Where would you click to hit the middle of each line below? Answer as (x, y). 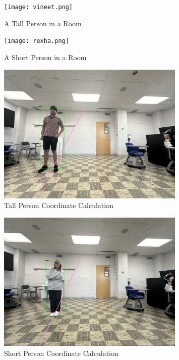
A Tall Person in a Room (43, 23)
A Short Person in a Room (45, 57)
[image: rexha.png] (37, 41)
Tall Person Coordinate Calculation (59, 205)
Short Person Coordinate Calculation (61, 353)
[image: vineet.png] (39, 7)
